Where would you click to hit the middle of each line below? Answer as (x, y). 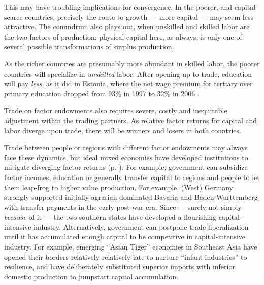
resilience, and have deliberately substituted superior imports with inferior (120, 266)
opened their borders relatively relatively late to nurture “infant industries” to (126, 256)
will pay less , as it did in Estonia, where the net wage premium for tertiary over (128, 83)
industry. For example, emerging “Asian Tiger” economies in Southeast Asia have (131, 247)
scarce (13, 16)
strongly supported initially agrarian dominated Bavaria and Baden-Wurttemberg (131, 197)
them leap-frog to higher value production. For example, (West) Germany (119, 187)
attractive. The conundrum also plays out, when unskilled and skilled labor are (127, 27)
